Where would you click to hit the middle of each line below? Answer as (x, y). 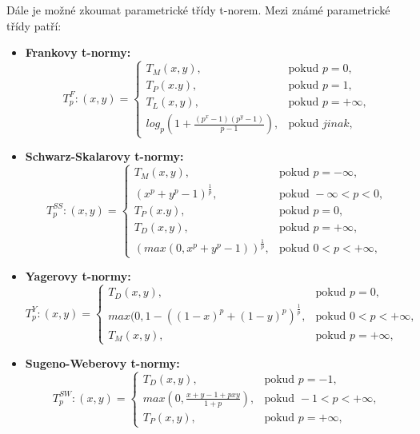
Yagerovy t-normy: (78, 276)
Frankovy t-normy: (78, 52)
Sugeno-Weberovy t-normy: (102, 362)
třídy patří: (34, 25)
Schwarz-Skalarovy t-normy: (104, 156)
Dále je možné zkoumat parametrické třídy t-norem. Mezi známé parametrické (198, 10)
